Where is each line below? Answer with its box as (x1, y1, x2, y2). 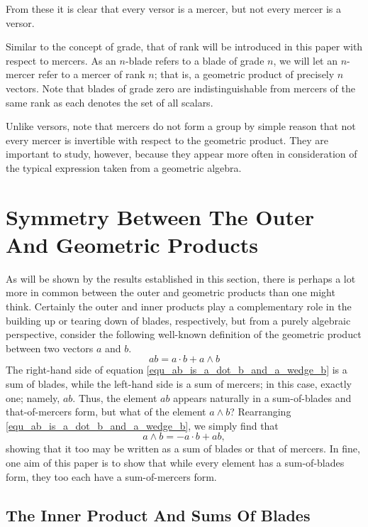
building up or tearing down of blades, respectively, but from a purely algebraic (6, 313, 351, 327)
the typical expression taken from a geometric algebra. (6, 160, 242, 175)
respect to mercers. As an (6, 53, 116, 67)
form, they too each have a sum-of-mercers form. (6, 469, 217, 484)
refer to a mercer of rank (38, 67, 145, 82)
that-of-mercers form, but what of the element (6, 404, 206, 419)
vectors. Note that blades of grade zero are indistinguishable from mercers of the (6, 80, 355, 95)
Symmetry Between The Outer (6, 202, 314, 231)
